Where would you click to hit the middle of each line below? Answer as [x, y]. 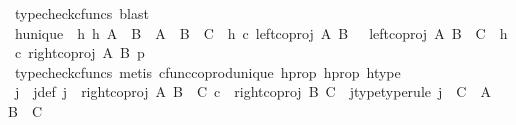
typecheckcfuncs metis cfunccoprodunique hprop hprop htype [207, 71]
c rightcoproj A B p [79, 52]
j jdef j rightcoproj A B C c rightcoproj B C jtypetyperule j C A [252, 91]
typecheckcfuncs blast [81, 13]
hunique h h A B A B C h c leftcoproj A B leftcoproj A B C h [261, 32]
